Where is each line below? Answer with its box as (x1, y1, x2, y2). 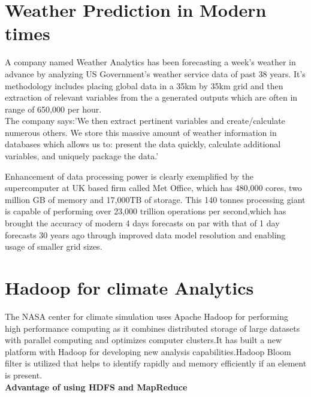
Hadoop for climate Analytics (5, 275, 254, 299)
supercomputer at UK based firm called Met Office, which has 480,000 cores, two (5, 181, 302, 194)
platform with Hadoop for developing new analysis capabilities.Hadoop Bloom (5, 345, 291, 357)
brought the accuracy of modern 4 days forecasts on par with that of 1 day (5, 217, 280, 229)
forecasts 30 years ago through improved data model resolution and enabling (5, 228, 286, 241)
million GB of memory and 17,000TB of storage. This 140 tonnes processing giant (5, 193, 306, 205)
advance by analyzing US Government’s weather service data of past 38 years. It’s (5, 67, 306, 80)
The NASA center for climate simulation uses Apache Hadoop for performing (5, 310, 288, 322)
